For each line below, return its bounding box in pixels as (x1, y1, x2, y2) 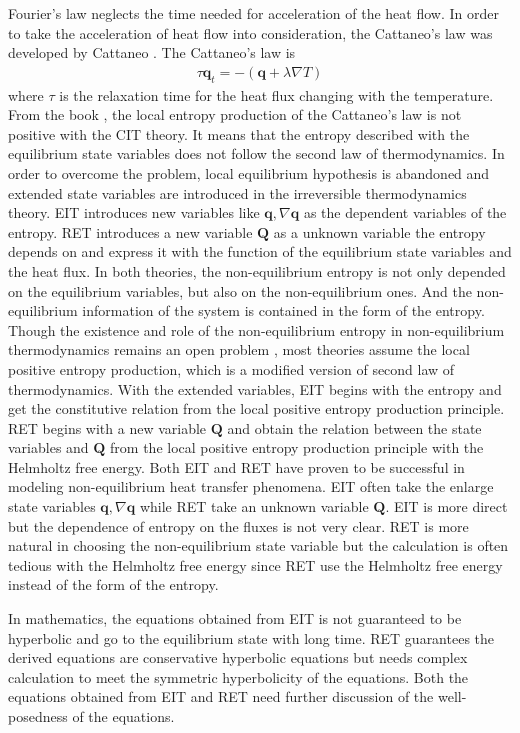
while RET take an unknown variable (139, 496, 369, 517)
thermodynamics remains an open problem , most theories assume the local (8, 339, 470, 360)
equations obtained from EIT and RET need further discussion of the (8, 686, 434, 707)
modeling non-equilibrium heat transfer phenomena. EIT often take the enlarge (8, 476, 494, 497)
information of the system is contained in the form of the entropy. (82, 300, 485, 321)
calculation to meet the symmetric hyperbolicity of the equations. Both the (8, 666, 469, 687)
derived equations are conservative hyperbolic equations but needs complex (8, 647, 468, 668)
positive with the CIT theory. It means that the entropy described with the (8, 123, 470, 144)
